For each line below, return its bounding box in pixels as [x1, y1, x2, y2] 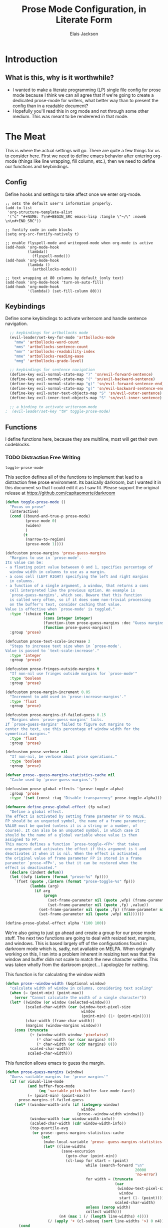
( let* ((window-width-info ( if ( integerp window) [14, 1102, 120, 1107]
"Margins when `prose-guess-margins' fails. [9, 717, 104, 722]
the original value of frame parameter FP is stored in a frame [5, 855, 142, 861]
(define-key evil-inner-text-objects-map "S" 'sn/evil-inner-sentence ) [9, 395, 162, 400]
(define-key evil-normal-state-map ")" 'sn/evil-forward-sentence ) [9, 372, 153, 377]
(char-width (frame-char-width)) [25, 1018, 95, 1024]
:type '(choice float [9, 611, 55, 617]
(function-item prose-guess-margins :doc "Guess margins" [43, 621, 166, 626]
